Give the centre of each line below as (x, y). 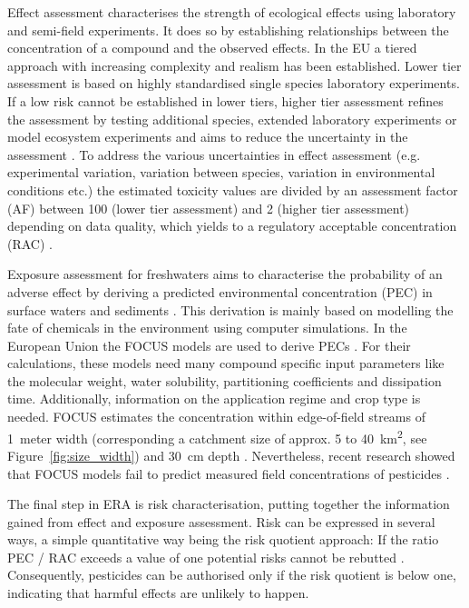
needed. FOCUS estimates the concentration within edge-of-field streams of (216, 417)
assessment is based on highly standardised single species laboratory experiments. (234, 83)
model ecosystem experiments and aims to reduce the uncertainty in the (208, 137)
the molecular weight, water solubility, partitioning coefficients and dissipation (225, 380)
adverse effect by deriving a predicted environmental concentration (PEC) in (220, 291)
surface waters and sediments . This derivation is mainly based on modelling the (230, 309)
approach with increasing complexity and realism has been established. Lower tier (234, 65)
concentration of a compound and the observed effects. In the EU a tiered (212, 48)
